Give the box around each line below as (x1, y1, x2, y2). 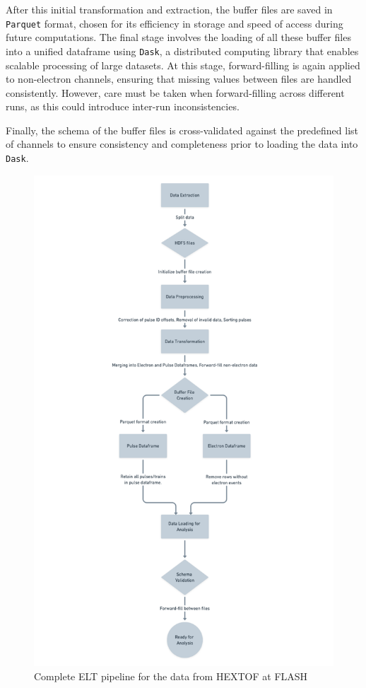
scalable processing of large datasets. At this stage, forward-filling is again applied (6, 57, 360, 72)
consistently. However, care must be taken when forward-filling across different (6, 85, 345, 100)
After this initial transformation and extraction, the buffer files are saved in (6, 2, 333, 16)
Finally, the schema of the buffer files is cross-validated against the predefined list (6, 122, 358, 137)
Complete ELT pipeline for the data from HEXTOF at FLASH (34, 668, 308, 683)
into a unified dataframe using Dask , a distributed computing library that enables (6, 43, 359, 58)
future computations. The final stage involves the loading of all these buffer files (6, 30, 351, 45)
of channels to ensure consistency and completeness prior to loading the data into (6, 136, 358, 151)
